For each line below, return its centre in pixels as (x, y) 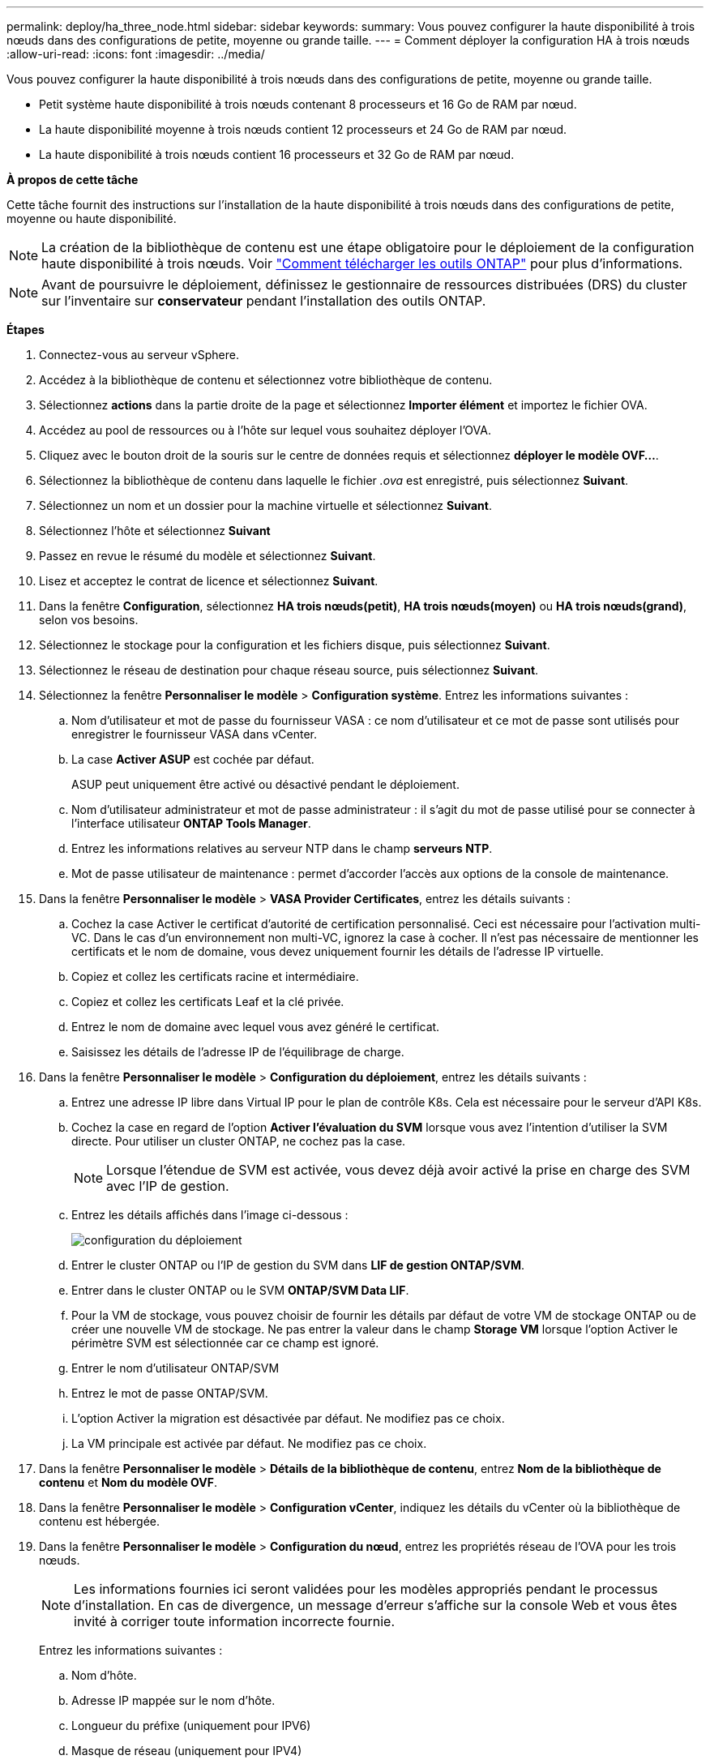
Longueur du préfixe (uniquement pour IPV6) (191, 1725)
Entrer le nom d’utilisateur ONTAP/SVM (175, 1368)
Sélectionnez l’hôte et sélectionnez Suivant (155, 531)
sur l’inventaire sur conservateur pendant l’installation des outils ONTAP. (264, 301)
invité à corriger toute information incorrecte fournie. (234, 1621)
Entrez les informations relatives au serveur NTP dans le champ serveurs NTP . (282, 848)
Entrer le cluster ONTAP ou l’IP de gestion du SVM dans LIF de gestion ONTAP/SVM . (298, 1265)
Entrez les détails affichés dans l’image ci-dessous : (210, 1215)
